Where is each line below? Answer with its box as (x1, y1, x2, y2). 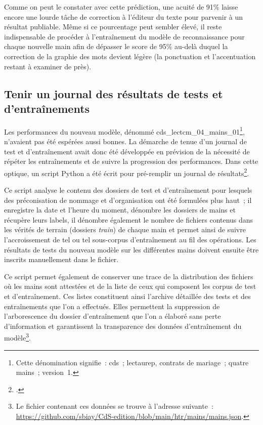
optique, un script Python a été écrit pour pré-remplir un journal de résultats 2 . (4, 166, 249, 178)
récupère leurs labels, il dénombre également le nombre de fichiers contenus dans (4, 214, 253, 225)
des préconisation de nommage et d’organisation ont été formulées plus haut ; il (4, 194, 252, 205)
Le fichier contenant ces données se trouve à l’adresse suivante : (16, 401, 213, 411)
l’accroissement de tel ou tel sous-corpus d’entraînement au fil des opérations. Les (4, 234, 256, 244)
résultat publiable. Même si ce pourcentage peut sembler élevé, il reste (4, 21, 222, 32)
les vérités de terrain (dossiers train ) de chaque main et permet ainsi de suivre (4, 224, 246, 235)
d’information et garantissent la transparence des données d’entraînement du (4, 320, 242, 331)
